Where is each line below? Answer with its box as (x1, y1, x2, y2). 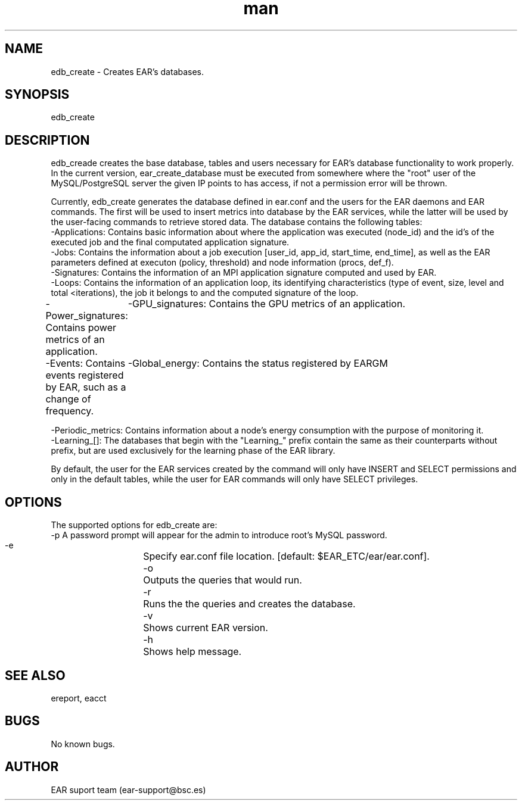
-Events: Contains (45, 357, 126, 370)
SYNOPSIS (5, 87, 70, 102)
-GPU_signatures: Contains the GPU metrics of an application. (128, 298, 405, 310)
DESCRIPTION (5, 132, 90, 148)
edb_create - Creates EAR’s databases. (51, 66, 204, 77)
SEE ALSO (5, 667, 66, 683)
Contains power (45, 322, 116, 334)
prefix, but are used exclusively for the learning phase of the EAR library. (51, 445, 335, 456)
